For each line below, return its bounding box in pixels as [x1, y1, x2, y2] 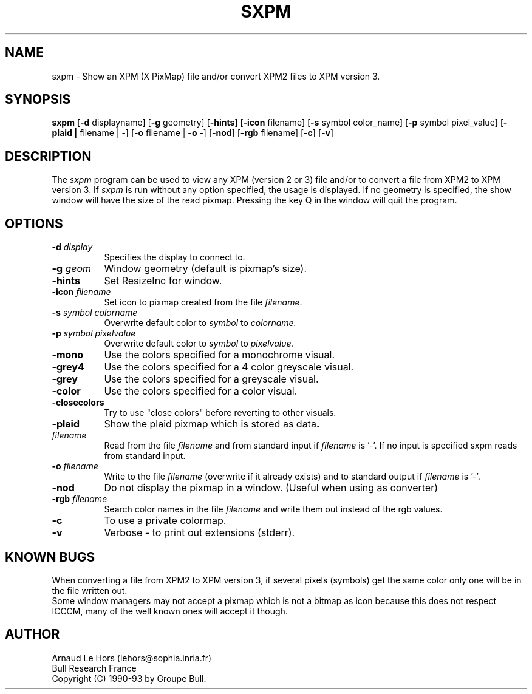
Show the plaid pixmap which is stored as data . [104, 418, 320, 430]
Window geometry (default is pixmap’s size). [104, 262, 307, 275]
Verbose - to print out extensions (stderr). [104, 526, 295, 539]
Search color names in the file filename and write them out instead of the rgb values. [104, 504, 443, 515]
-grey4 [52, 361, 84, 373]
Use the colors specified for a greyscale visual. [104, 373, 319, 386]
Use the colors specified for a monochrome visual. [104, 349, 335, 361]
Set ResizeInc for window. [104, 274, 222, 287]
